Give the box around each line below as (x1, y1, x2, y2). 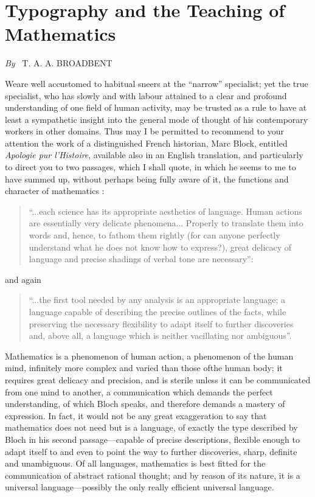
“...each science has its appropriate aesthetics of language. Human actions (29, 204, 302, 217)
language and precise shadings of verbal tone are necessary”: (29, 252, 254, 265)
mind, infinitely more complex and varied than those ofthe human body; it (5, 361, 283, 374)
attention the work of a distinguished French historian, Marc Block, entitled (5, 136, 288, 149)
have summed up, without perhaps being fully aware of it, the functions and (5, 172, 289, 185)
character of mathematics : (5, 184, 105, 197)
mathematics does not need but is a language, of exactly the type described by (5, 421, 298, 434)
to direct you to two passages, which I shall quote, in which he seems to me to (5, 161, 296, 173)
